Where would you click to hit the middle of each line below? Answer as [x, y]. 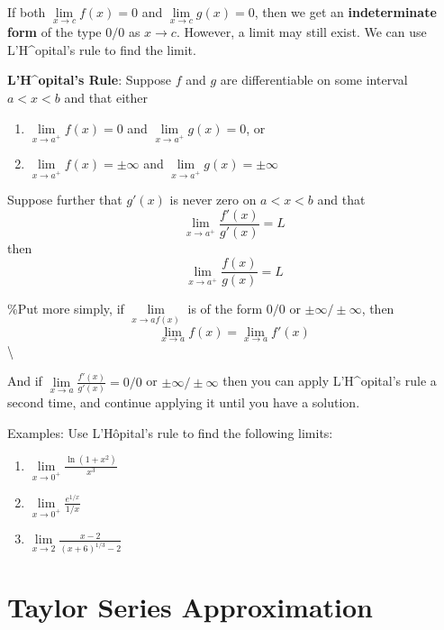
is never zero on [213, 200]
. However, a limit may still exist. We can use [301, 32]
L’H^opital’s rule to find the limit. [102, 49]
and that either [106, 97]
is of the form [225, 309]
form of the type [54, 32]
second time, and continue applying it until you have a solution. [184, 402]
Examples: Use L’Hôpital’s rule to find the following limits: [170, 432]
